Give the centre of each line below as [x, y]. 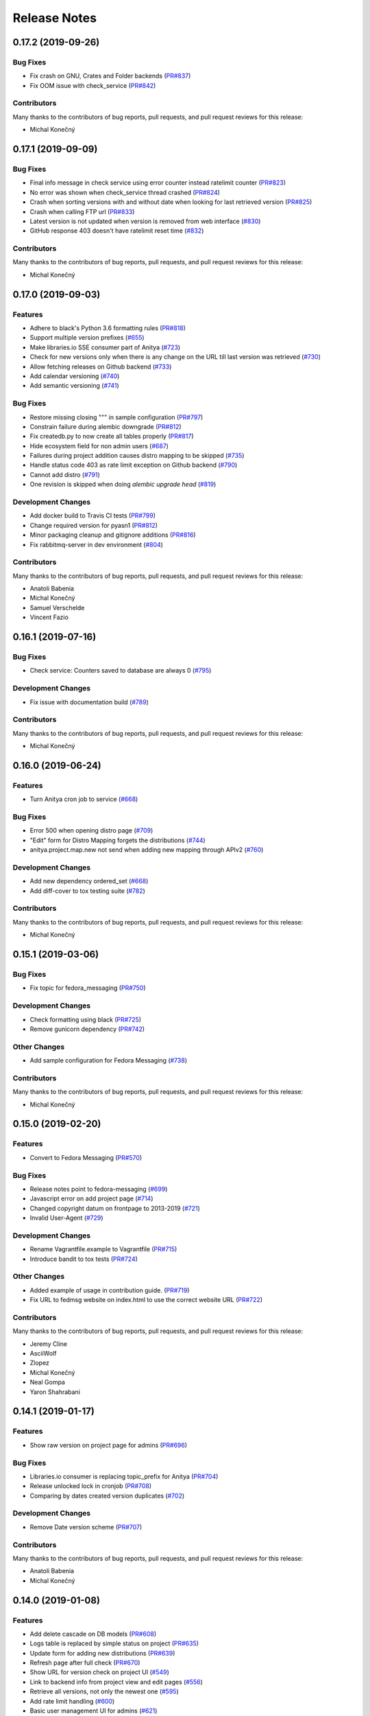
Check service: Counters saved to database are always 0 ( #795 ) [121, 671]
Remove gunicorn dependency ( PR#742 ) [87, 1029]
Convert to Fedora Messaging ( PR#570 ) [86, 1157]
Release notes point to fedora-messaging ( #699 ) [99, 1189]
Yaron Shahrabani [55, 1392]
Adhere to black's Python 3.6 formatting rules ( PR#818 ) [108, 328]
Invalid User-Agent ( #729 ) [66, 1218]
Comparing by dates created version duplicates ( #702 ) [107, 1496]
